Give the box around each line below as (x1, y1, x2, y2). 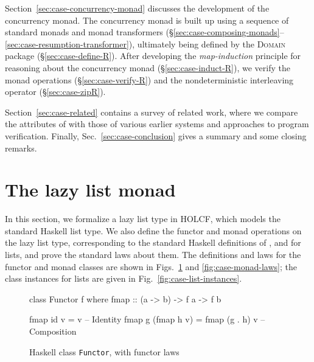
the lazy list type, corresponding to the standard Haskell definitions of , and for (5, 236, 301, 249)
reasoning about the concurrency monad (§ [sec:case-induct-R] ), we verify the (5, 61, 290, 74)
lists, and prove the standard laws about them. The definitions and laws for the (5, 248, 301, 261)
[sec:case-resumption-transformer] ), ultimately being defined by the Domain (5, 37, 285, 50)
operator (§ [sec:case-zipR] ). (5, 85, 106, 98)
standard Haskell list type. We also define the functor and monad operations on (5, 224, 302, 237)
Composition (29, 325, 77, 337)
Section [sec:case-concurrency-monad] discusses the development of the (5, 2, 270, 14)
